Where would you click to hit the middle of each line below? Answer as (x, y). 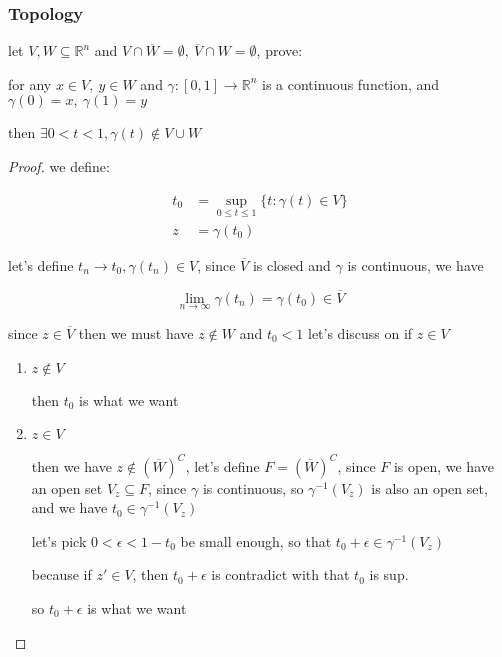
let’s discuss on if (360, 332)
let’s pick (59, 540)
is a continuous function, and (351, 83)
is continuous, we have (415, 264)
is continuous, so (253, 487)
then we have (71, 465)
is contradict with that (280, 574)
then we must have (136, 332)
